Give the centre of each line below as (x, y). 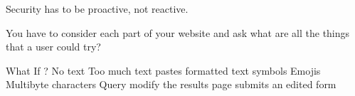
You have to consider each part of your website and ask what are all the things (178, 32)
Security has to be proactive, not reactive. (97, 9)
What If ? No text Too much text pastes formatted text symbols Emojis (163, 70)
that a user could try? (53, 47)
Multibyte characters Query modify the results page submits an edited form (171, 84)
